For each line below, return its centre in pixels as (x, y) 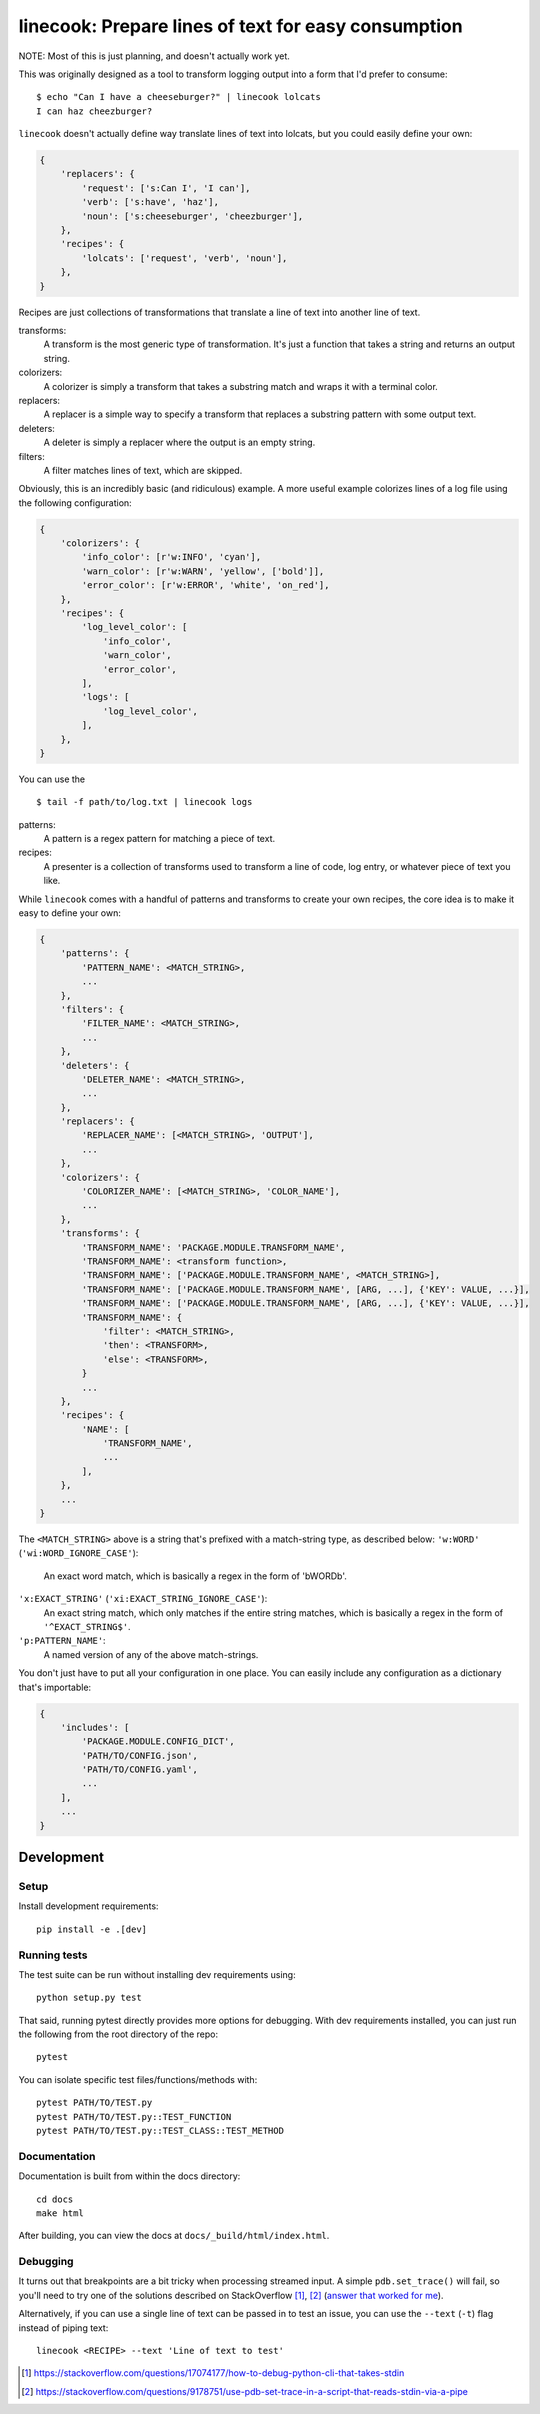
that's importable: (55, 1687)
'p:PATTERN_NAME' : (62, 1641)
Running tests (53, 1955)
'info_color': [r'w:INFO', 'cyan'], (171, 557)
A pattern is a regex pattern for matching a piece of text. (159, 839)
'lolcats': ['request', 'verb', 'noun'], (184, 258)
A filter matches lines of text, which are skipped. (143, 470)
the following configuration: (75, 502)
